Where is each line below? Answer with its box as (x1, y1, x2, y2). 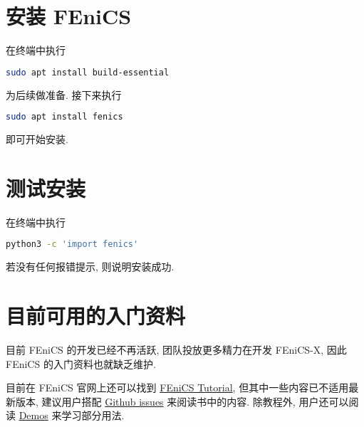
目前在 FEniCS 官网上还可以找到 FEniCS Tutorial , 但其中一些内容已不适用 (6, 380, 349, 395)
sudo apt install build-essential (6, 67, 170, 78)
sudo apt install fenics (6, 112, 123, 122)
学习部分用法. (61, 408, 125, 423)
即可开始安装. (6, 132, 68, 147)
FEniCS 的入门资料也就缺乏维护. (6, 356, 156, 371)
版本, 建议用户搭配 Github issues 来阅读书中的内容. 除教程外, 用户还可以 (15, 394, 349, 408)
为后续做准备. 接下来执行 (6, 87, 122, 102)
